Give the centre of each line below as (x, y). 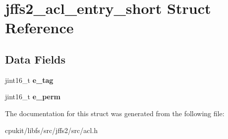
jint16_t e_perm (33, 97)
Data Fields (35, 59)
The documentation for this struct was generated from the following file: (115, 113)
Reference (39, 28)
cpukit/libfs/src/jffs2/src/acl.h (52, 130)
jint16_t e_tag (29, 80)
